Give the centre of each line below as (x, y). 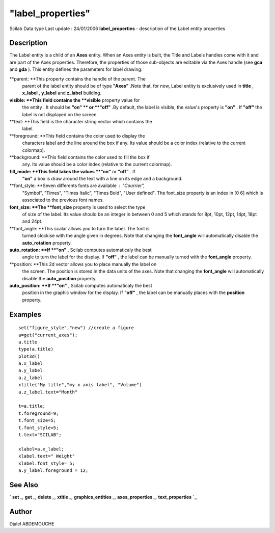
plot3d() (29, 356)
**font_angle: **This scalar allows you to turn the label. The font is (79, 228)
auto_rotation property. (47, 243)
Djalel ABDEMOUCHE (32, 524)
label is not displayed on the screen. (60, 114)
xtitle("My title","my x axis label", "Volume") (80, 385)
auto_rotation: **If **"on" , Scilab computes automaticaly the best (81, 250)
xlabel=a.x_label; (42, 449)
